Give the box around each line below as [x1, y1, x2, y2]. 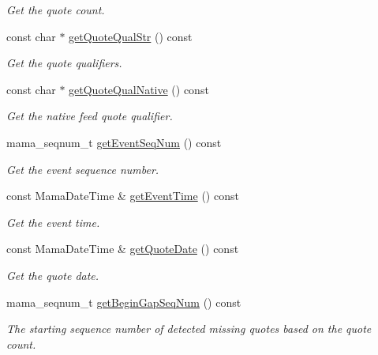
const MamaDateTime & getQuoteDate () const [6, 240, 239, 257]
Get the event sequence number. [6, 161, 159, 177]
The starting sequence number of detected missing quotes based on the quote [6, 320, 372, 337]
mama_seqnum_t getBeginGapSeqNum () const [6, 293, 241, 310]
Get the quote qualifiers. [6, 55, 122, 71]
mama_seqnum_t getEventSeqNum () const [6, 134, 222, 150]
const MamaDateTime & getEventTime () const [6, 187, 239, 204]
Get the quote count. [6, 2, 105, 17]
